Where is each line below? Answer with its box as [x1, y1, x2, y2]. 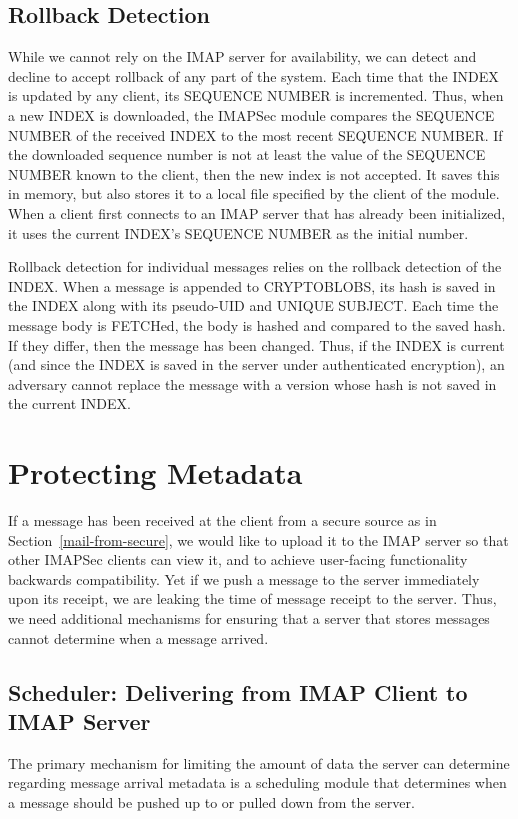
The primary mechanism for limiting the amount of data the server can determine [8, 752, 510, 773]
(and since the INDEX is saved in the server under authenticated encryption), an [8, 354, 505, 375]
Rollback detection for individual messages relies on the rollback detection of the [8, 256, 502, 277]
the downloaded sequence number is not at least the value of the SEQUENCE [8, 144, 486, 165]
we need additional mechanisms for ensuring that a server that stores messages [8, 607, 490, 628]
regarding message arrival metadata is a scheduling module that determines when [8, 772, 507, 793]
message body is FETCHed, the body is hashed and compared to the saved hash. [8, 314, 506, 335]
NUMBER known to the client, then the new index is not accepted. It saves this [8, 163, 500, 184]
